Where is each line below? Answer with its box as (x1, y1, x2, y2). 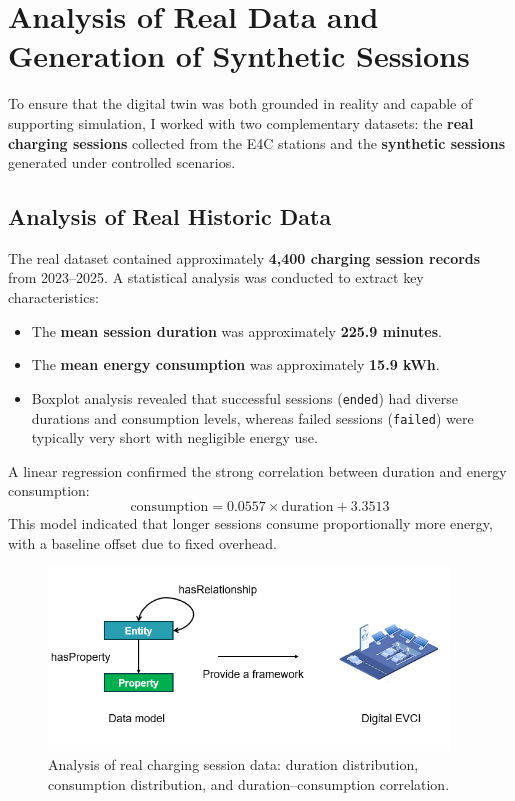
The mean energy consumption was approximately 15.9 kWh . (31, 354, 440, 375)
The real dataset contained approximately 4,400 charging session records (8, 247, 481, 268)
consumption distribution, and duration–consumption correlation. (48, 773, 450, 794)
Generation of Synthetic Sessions (8, 35, 470, 76)
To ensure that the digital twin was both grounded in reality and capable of (8, 93, 473, 114)
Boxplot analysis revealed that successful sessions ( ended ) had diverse (31, 387, 458, 408)
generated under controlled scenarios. (8, 152, 236, 173)
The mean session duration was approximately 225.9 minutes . (31, 320, 442, 341)
